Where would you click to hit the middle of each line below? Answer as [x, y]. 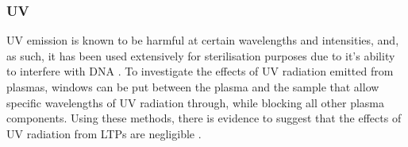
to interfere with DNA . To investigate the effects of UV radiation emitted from [200, 71]
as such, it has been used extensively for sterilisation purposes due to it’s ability [201, 55]
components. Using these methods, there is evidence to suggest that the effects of [204, 118]
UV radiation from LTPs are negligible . [104, 133]
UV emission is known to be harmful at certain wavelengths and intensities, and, [203, 40]
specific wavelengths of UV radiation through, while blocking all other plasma [195, 102]
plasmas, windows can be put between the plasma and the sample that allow [193, 87]
